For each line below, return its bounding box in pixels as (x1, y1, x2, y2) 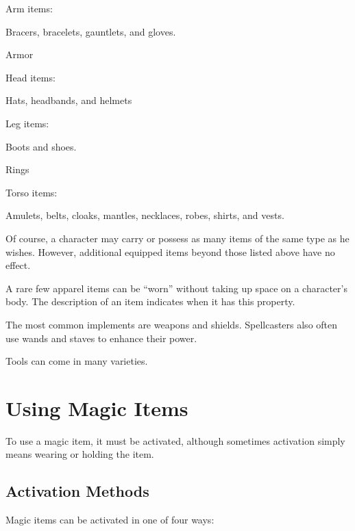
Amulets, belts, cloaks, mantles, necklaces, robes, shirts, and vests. (5, 208, 284, 222)
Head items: (5, 70, 56, 84)
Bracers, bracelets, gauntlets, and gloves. (5, 24, 176, 38)
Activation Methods (5, 480, 149, 502)
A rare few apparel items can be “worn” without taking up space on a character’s (5, 281, 347, 295)
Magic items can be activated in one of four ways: (5, 513, 215, 527)
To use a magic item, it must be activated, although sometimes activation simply (5, 433, 345, 448)
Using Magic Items (5, 393, 188, 422)
